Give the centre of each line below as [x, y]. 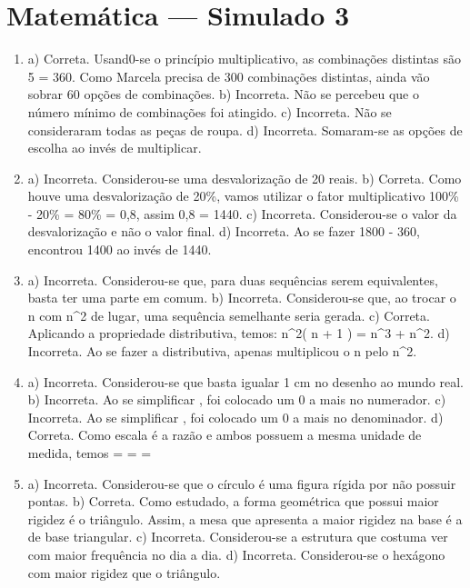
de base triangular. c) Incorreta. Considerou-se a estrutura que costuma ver [238, 537]
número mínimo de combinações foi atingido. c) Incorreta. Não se [210, 111]
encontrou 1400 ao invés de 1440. [120, 249]
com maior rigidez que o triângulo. [124, 572]
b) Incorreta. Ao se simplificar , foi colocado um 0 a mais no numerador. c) [237, 399]
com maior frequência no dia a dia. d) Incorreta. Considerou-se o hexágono [236, 554]
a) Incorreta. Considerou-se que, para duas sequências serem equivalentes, [233, 279]
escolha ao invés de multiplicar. [115, 148]
